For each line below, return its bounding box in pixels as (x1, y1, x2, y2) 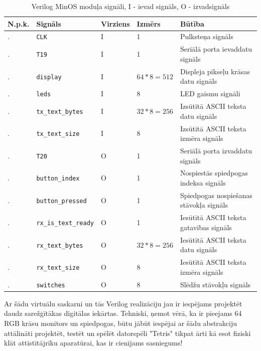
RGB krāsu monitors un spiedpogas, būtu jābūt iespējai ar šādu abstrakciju (4, 317, 237, 328)
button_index (36, 175, 80, 183)
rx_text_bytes (36, 242, 83, 249)
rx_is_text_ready (36, 220, 94, 227)
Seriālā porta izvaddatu (180, 145, 252, 155)
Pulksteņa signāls (180, 31, 233, 42)
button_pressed (36, 197, 87, 205)
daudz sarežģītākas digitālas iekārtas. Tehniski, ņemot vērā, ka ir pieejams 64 (4, 308, 242, 318)
